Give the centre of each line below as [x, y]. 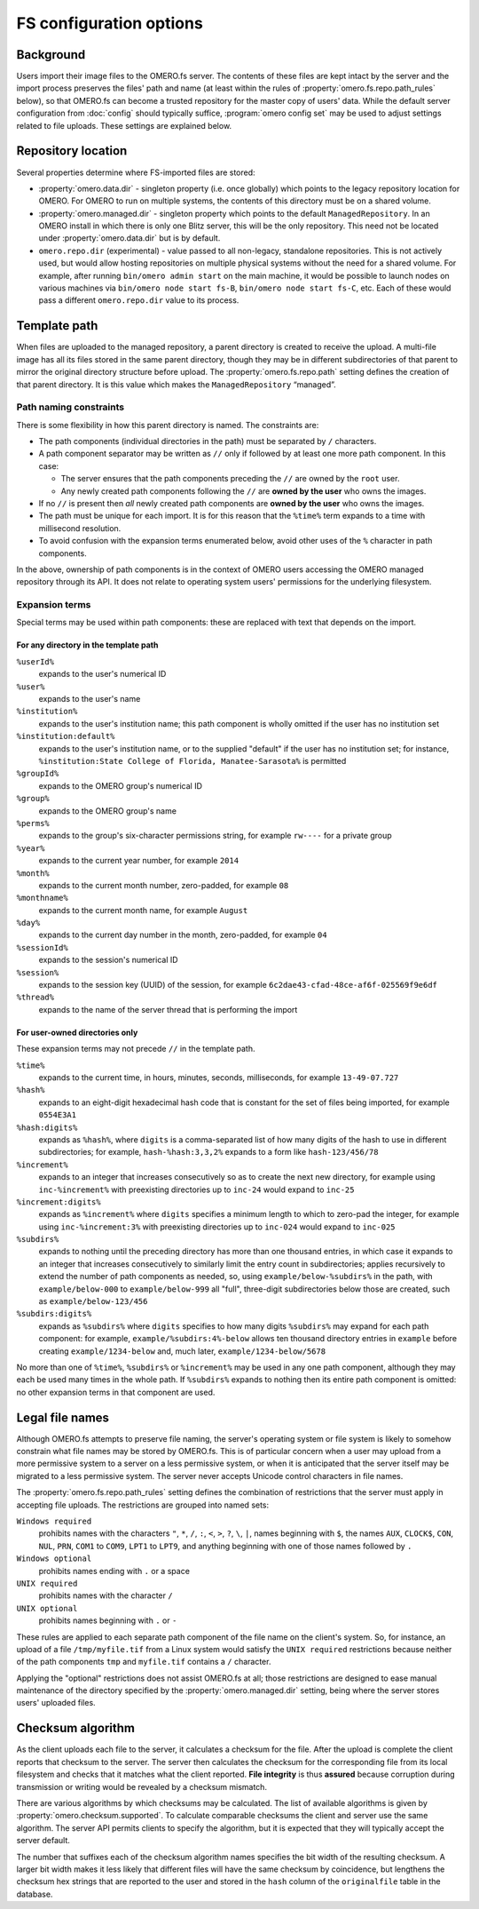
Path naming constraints [71, 407]
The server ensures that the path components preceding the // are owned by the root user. [230, 479]
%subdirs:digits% [54, 1314]
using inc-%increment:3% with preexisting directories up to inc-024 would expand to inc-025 [217, 1227]
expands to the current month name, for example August [143, 910]
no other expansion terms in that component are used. [116, 1392]
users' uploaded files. [56, 1703]
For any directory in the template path [87, 645]
